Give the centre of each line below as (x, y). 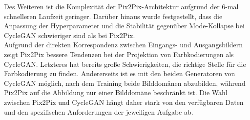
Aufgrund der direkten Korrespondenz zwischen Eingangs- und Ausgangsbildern (123, 45)
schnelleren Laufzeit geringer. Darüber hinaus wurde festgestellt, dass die (113, 16)
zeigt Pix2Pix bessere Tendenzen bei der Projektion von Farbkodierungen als (119, 54)
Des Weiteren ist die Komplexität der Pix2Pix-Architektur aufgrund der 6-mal (121, 6)
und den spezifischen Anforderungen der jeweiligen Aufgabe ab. (99, 111)
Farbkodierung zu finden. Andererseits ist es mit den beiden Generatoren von (120, 73)
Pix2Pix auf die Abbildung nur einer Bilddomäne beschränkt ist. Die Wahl (116, 92)
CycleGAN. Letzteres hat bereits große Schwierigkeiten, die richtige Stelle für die (125, 64)
